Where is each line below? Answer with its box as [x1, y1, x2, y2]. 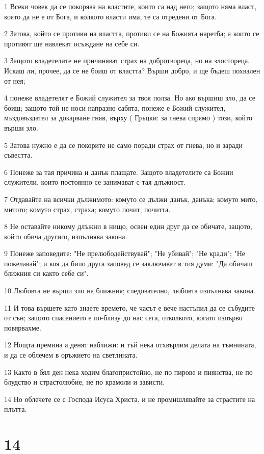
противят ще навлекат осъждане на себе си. [4, 38, 140, 48]
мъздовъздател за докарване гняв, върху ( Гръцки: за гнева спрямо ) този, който [4, 112, 252, 123]
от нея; [4, 75, 25, 86]
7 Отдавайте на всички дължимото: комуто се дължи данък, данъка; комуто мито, [4, 193, 258, 204]
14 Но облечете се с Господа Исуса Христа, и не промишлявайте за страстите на [4, 393, 255, 404]
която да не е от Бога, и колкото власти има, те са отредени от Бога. [4, 11, 217, 21]
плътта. [4, 403, 27, 414]
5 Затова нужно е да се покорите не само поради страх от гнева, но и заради [4, 139, 243, 150]
